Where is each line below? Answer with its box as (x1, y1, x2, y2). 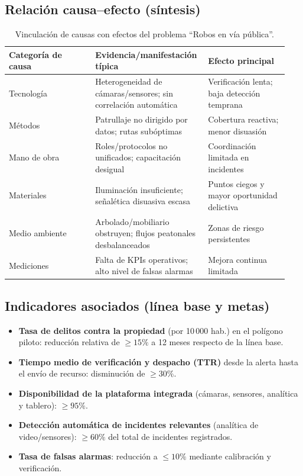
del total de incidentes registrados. (108, 430, 233, 442)
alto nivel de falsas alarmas (95, 265, 193, 277)
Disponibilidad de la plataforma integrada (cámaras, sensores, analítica (18, 387, 298, 400)
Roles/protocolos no (95, 139, 168, 152)
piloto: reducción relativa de (18, 336, 120, 348)
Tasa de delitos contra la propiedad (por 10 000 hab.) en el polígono (18, 324, 283, 336)
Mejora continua (208, 253, 267, 265)
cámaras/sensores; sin (95, 86, 174, 99)
